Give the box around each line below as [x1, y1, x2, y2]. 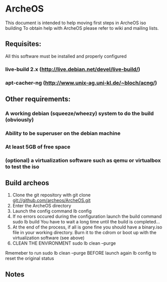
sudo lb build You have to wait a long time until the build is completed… [12, 219, 160, 225]
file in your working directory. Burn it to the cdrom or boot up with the [12, 230, 157, 236]
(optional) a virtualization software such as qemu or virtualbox [5, 157, 161, 164]
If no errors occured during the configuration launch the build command [12, 213, 162, 219]
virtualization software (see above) [12, 235, 85, 241]
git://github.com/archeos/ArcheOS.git [12, 197, 91, 203]
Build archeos [5, 179, 49, 187]
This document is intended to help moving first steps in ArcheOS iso [5, 20, 146, 26]
